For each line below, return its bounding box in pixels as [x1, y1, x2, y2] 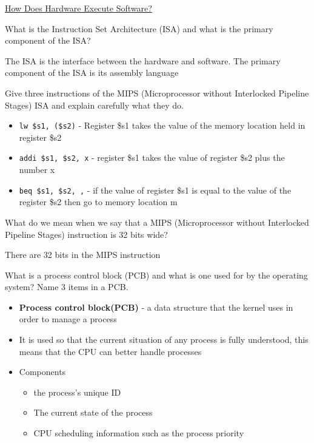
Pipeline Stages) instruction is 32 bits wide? [5, 228, 168, 240]
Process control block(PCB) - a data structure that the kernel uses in [19, 300, 293, 313]
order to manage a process [19, 313, 117, 325]
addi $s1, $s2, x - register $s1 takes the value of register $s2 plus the [19, 151, 285, 164]
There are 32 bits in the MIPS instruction [5, 248, 161, 261]
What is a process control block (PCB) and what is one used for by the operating [5, 268, 308, 281]
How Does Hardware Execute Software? [5, 2, 152, 14]
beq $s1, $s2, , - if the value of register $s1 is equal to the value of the [19, 183, 292, 196]
